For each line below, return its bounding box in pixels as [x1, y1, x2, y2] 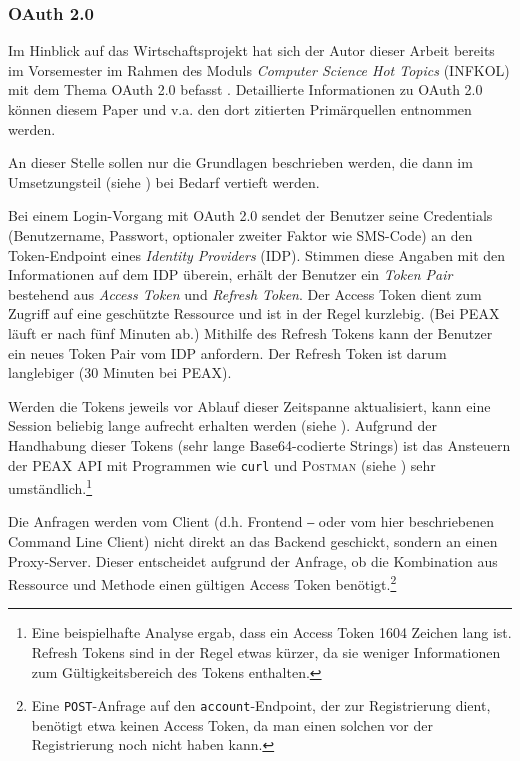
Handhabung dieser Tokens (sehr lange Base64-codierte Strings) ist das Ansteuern [8, 434, 511, 455]
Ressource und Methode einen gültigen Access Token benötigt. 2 [8, 571, 397, 594]
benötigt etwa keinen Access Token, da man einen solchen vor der [31, 714, 433, 735]
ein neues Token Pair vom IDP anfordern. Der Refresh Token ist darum [8, 342, 447, 363]
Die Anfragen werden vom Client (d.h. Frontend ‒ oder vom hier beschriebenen [8, 511, 495, 532]
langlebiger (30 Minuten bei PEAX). [8, 362, 232, 383]
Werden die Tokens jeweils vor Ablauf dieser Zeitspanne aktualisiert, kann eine [8, 395, 491, 416]
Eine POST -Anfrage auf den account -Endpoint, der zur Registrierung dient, [31, 695, 491, 716]
